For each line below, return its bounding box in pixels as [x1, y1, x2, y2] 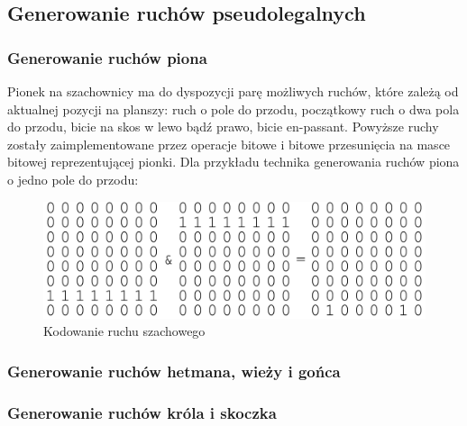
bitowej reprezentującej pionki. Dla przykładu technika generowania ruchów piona [7, 152, 460, 171]
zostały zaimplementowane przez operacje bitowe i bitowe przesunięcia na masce [7, 134, 451, 153]
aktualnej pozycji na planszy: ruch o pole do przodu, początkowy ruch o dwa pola [7, 99, 460, 118]
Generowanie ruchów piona [7, 46, 207, 68]
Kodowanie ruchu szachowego [43, 322, 206, 340]
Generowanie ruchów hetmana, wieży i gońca [7, 359, 341, 382]
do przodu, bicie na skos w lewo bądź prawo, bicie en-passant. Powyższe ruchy [7, 117, 439, 136]
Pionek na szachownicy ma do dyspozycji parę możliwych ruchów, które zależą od [7, 82, 459, 100]
